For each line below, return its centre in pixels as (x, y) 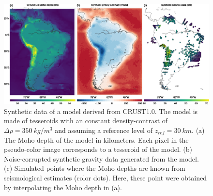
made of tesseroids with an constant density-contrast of (86, 121)
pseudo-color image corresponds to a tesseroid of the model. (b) (98, 149)
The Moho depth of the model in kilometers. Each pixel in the (96, 139)
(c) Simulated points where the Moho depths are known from (95, 168)
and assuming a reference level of (104, 130)
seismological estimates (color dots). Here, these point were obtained (105, 177)
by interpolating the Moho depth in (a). (63, 187)
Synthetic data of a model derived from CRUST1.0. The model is (101, 111)
